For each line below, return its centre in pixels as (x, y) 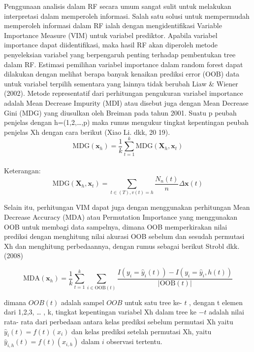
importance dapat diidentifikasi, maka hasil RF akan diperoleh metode (111, 45)
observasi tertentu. (134, 341)
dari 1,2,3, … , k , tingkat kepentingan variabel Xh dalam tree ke (100, 312)
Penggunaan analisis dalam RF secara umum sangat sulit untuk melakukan (118, 6)
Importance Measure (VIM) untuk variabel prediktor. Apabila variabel (111, 35)
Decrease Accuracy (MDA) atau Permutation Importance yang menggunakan (121, 217)
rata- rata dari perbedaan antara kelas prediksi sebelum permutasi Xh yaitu (119, 321)
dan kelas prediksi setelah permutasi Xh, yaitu (141, 331)
